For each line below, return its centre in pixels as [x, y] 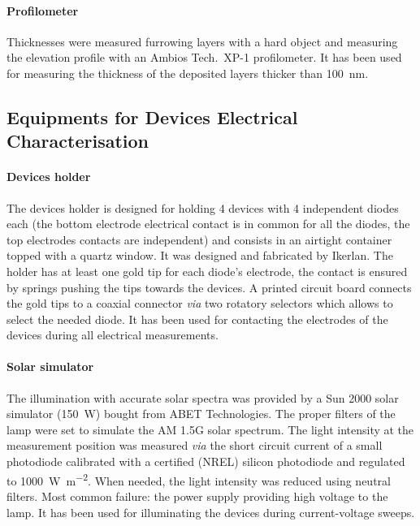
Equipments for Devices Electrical [152, 116]
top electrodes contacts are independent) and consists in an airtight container [199, 239]
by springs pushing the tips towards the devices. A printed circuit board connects [209, 287]
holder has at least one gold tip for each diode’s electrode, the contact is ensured [207, 271]
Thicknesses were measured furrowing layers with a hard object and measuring [202, 41]
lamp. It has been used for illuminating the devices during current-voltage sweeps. [211, 512]
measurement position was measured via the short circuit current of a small [195, 445]
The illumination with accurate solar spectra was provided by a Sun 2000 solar [203, 397]
